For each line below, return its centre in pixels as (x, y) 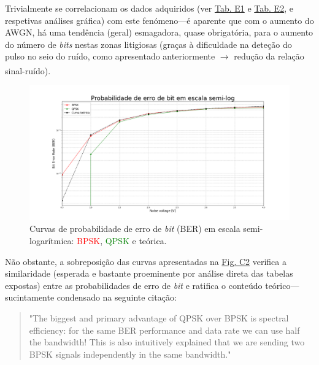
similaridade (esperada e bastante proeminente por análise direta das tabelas (149, 273)
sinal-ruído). (28, 70)
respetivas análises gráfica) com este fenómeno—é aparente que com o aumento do (159, 20)
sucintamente (30, 297)
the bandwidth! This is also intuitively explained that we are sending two (167, 342)
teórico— (282, 285)
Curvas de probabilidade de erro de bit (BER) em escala (135, 229)
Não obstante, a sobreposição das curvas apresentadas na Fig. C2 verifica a (146, 261)
